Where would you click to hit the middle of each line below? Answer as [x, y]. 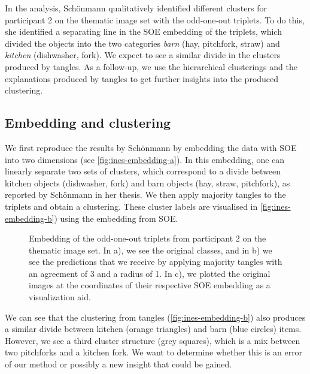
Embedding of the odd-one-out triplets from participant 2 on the [148, 238]
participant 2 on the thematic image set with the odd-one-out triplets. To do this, [155, 19]
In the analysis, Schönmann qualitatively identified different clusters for [136, 8]
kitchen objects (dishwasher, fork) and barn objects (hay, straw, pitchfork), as [148, 183]
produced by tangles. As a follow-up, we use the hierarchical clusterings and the [151, 66]
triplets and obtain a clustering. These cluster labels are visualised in [131, 206]
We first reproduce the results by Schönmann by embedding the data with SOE [151, 147]
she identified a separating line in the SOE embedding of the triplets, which [143, 31]
